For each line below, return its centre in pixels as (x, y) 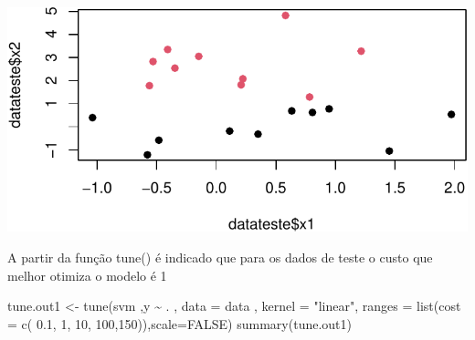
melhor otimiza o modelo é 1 (87, 275)
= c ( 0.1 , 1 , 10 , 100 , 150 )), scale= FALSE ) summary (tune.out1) (179, 323)
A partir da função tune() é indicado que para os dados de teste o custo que (220, 257)
